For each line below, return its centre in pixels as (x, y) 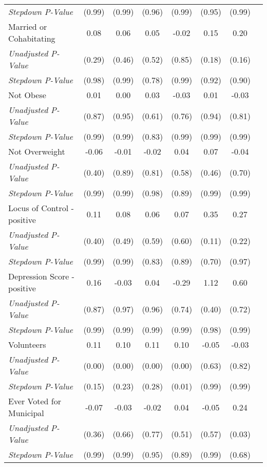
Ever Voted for (35, 401)
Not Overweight (37, 151)
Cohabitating (32, 38)
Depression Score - (41, 276)
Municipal (26, 413)
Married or (28, 26)
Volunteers (27, 344)
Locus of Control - (41, 208)
